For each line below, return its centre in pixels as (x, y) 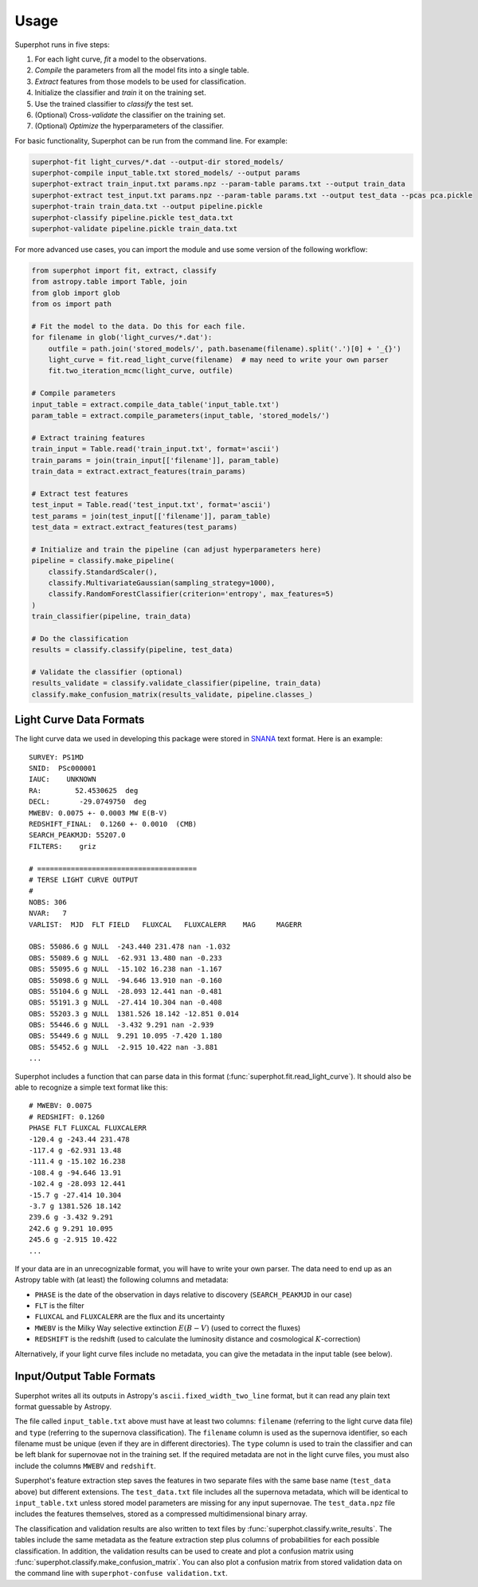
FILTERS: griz (63, 846)
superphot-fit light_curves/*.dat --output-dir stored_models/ (158, 162)
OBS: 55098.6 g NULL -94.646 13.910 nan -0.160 (125, 980)
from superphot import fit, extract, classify (124, 270)
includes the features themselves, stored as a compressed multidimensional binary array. (161, 1514)
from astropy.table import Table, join (109, 282)
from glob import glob (76, 293)
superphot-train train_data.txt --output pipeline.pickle (147, 206)
